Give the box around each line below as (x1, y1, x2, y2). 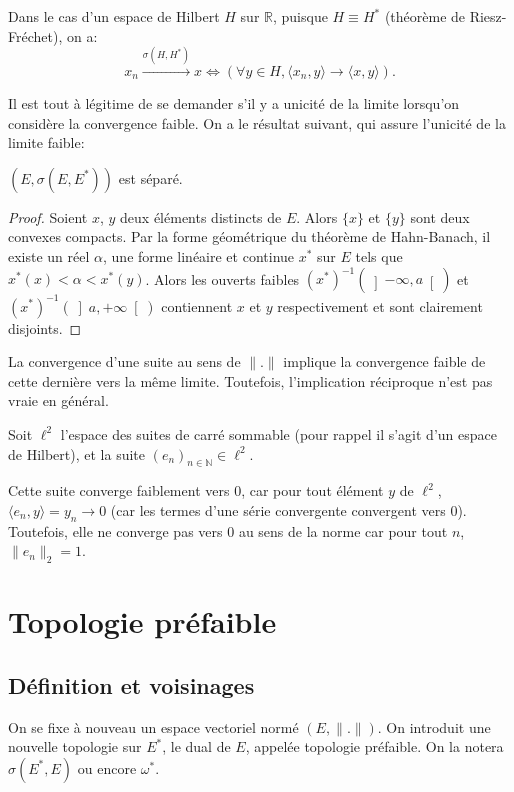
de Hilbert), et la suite (8, 443, 146, 464)
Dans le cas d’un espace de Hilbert (8, 6, 220, 26)
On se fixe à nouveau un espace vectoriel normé (8, 716, 299, 737)
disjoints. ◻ (8, 317, 82, 338)
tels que (355, 245, 403, 266)
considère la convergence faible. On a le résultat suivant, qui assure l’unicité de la (8, 112, 506, 133)
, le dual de (162, 736, 231, 757)
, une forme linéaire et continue (103, 245, 295, 266)
